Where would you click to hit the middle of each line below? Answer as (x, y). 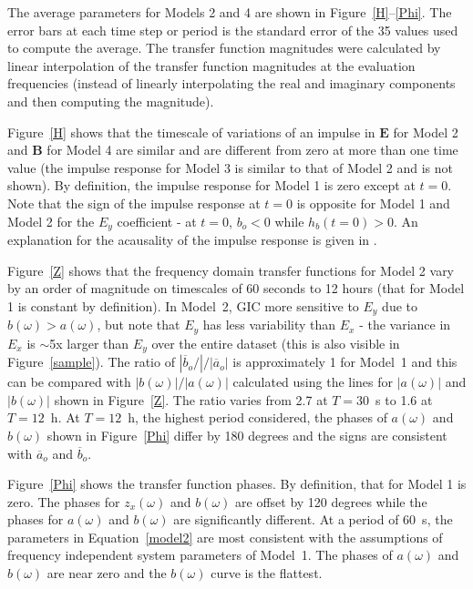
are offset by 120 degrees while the (331, 501)
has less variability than (269, 325)
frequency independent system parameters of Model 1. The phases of (200, 555)
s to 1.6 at (404, 399)
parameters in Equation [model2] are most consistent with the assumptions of (225, 537)
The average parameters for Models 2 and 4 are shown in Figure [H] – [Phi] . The (230, 12)
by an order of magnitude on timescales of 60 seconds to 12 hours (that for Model (236, 288)
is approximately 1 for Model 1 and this (345, 362)
